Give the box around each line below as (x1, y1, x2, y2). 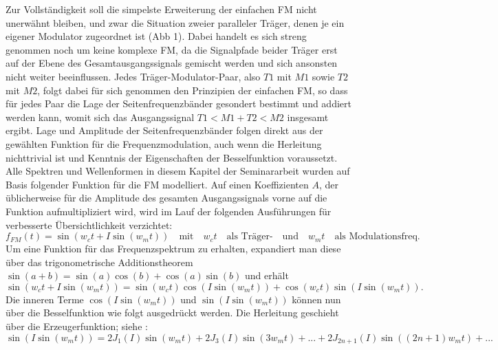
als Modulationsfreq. (334, 232, 420, 242)
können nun (292, 292, 341, 306)
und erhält (245, 268, 289, 283)
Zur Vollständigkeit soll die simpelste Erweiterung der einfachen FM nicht (6, 2, 317, 16)
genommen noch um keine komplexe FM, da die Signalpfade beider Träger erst (6, 42, 338, 56)
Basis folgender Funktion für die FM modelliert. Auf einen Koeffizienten (6, 177, 309, 191)
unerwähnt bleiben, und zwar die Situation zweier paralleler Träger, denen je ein (6, 15, 345, 30)
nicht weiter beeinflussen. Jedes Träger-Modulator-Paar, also (6, 69, 261, 83)
